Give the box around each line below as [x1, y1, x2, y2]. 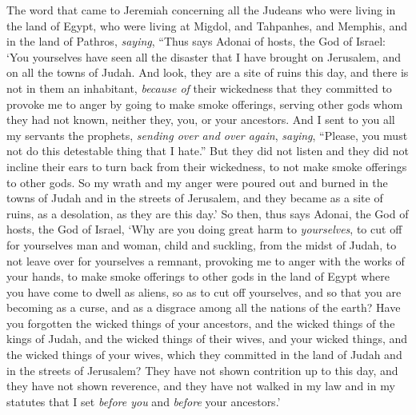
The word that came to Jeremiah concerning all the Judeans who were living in [6, 2, 396, 18]
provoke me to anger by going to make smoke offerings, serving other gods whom [6, 95, 403, 112]
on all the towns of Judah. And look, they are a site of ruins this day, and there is [6, 64, 409, 81]
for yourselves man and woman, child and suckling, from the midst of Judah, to [6, 236, 397, 253]
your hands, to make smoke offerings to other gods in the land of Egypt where [6, 268, 390, 285]
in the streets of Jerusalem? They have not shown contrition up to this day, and [6, 361, 398, 378]
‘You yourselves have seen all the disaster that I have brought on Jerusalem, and [6, 48, 402, 65]
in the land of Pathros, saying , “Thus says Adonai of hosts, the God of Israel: [6, 33, 386, 50]
